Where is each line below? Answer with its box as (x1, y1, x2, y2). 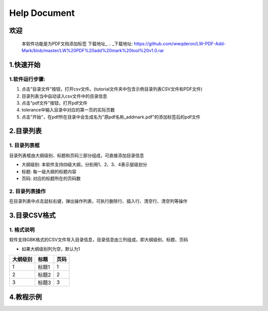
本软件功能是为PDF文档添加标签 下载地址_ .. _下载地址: (21, 40, 133, 47)
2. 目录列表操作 (9, 188, 46, 195)
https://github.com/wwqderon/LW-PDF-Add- (134, 40, 226, 47)
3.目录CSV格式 (9, 211, 56, 220)
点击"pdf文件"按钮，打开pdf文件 (21, 100, 88, 106)
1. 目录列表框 (9, 142, 40, 149)
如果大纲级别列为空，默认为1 (21, 246, 80, 252)
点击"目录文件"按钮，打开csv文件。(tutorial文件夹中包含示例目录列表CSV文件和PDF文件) (21, 86, 203, 92)
